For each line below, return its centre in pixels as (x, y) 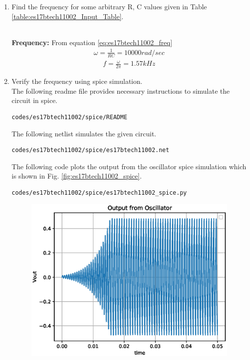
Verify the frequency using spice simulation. (77, 81)
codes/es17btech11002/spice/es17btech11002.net (90, 150)
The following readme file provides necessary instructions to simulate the (121, 90)
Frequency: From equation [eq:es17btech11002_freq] (92, 42)
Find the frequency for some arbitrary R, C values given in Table (109, 6)
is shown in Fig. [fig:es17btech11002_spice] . (77, 176)
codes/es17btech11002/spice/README (69, 117)
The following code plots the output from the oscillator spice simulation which (129, 166)
